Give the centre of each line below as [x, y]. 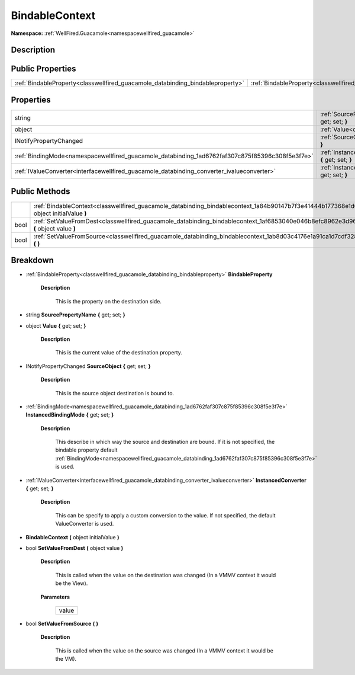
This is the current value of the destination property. [119, 353]
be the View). [72, 583]
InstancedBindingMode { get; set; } [70, 415]
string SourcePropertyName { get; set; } [75, 315]
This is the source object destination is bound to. [115, 393]
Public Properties [43, 69]
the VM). [66, 659]
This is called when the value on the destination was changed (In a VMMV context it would [166, 575]
